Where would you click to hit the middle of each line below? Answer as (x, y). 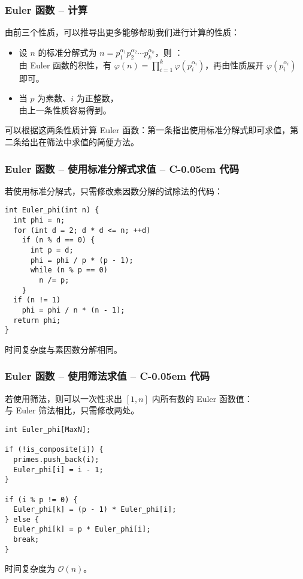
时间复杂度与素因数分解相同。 (63, 349)
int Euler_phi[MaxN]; (48, 429)
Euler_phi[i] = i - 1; (58, 469)
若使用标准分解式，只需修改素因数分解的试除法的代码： (114, 190)
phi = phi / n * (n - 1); (73, 310)
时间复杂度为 (30, 568)
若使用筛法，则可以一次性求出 (63, 398)
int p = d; (52, 250)
